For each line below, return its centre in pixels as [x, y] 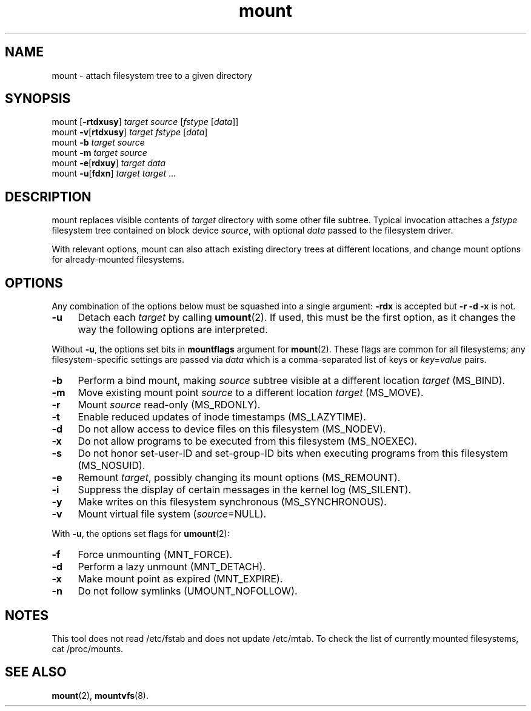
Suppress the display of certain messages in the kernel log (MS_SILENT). [245, 490]
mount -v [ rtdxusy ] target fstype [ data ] [130, 132]
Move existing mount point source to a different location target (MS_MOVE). [251, 393]
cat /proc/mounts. [88, 649]
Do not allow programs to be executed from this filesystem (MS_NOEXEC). [248, 441]
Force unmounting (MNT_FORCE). [155, 555]
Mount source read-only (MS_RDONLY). [169, 405]
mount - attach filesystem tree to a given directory [152, 75]
